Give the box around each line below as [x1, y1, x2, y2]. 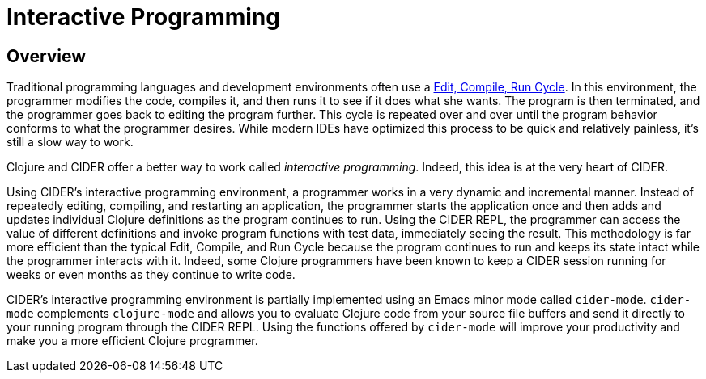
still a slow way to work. [6, 135, 134, 149]
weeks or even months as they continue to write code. [6, 267, 296, 282]
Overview [6, 45, 87, 66]
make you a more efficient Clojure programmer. [6, 334, 258, 348]
